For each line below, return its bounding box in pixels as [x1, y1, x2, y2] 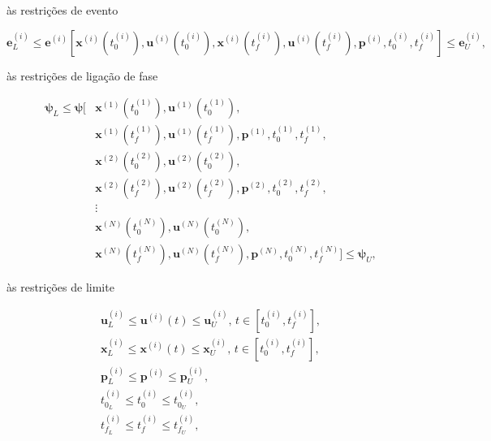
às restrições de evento [6, 2, 118, 18]
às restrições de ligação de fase [6, 67, 158, 84]
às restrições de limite [6, 279, 114, 296]
